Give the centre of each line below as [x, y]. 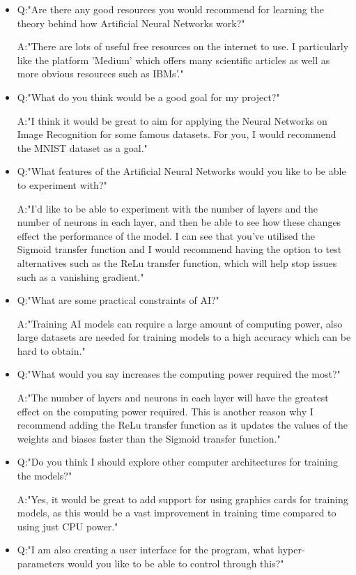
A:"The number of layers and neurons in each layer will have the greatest [173, 398]
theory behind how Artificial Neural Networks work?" [131, 23]
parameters [41, 563]
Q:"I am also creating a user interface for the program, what [146, 550]
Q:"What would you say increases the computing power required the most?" [179, 374]
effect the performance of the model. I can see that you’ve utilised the [166, 235]
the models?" [45, 476]
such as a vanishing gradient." [80, 276]
